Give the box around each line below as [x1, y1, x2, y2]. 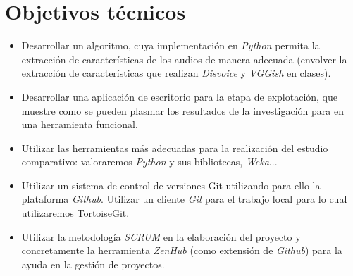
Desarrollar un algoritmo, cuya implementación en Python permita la [21, 38, 320, 53]
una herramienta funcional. [21, 117, 138, 132]
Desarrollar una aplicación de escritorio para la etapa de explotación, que [21, 89, 338, 103]
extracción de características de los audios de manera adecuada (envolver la [21, 51, 347, 66]
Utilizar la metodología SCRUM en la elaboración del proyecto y [21, 229, 301, 244]
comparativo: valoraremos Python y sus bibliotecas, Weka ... [21, 154, 278, 169]
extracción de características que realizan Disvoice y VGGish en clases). [21, 65, 331, 80]
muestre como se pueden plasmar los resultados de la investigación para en [21, 103, 344, 118]
